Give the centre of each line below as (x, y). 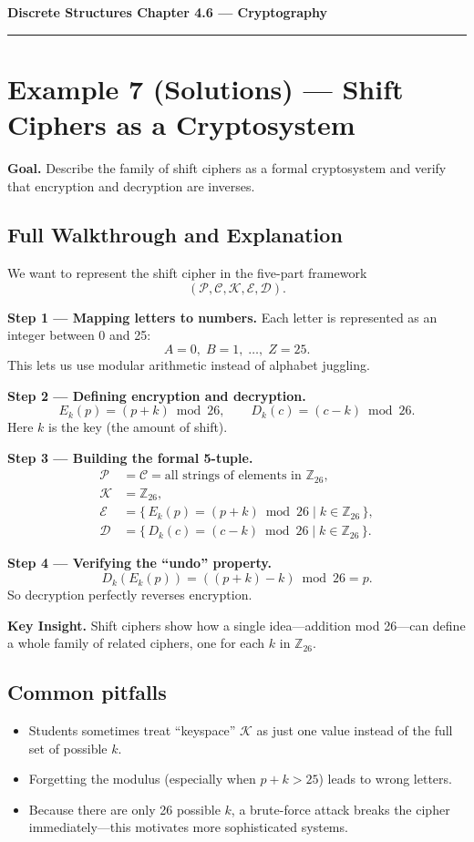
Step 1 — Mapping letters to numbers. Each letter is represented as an (222, 317)
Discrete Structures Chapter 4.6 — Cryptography (168, 12)
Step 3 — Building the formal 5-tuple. (130, 457)
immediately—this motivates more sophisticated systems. (188, 827)
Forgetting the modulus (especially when (142, 779)
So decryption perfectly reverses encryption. (130, 595)
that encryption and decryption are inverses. (131, 185)
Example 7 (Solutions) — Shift (206, 88)
